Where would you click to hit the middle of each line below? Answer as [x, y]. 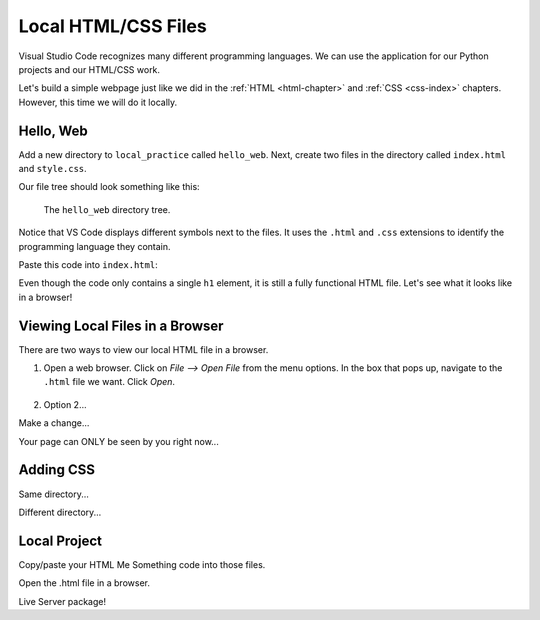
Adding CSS [56, 470]
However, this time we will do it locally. [98, 102]
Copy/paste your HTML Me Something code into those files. [142, 564]
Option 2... [65, 404]
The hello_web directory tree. [107, 209]
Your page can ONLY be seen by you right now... [118, 441]
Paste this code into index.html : [88, 264]
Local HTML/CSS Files [112, 26]
